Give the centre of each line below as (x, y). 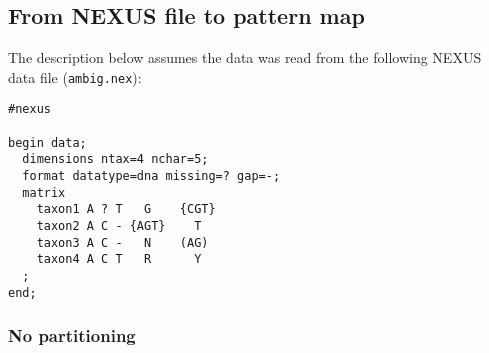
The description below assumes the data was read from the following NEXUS (245, 57)
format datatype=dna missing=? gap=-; (151, 176)
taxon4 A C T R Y (119, 259)
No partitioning (72, 335)
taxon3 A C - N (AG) (122, 242)
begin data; (47, 142)
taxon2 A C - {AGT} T (119, 226)
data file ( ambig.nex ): (75, 76)
